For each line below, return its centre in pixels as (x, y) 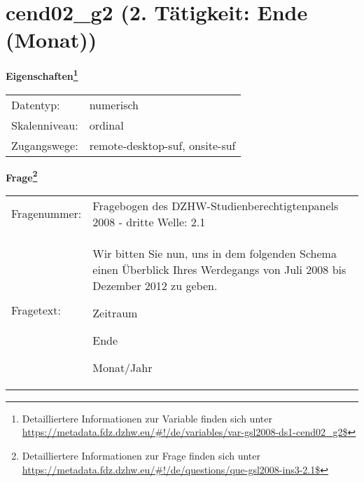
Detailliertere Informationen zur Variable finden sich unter (147, 418)
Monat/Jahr (122, 367)
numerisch (114, 104)
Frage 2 (22, 176)
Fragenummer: (47, 214)
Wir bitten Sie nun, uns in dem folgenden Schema (215, 253)
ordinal (106, 125)
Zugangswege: (45, 145)
